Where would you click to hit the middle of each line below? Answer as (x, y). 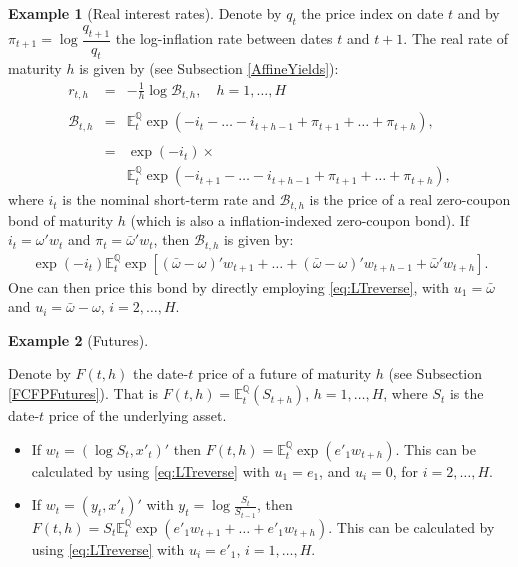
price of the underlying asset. (137, 415)
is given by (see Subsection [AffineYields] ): (209, 68)
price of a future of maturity (284, 373)
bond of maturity (61, 219)
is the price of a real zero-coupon (410, 199)
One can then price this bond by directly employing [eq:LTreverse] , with (229, 286)
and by (478, 13)
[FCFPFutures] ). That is (83, 393)
